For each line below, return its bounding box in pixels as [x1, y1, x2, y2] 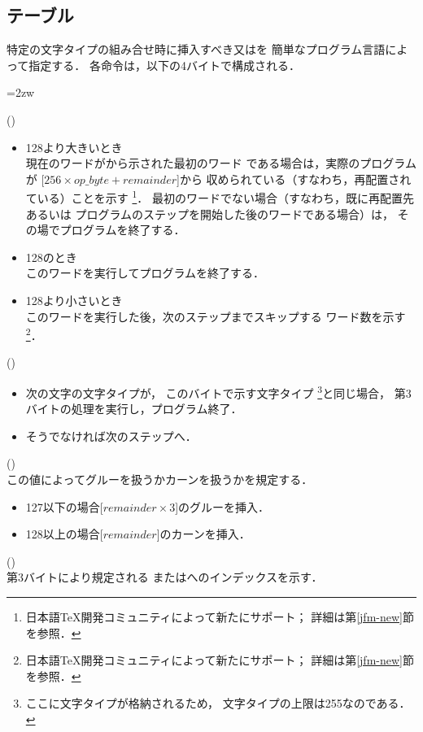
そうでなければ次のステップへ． [25, 427, 197, 444]
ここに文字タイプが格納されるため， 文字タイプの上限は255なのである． [25, 695, 411, 712]
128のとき [25, 248, 77, 265]
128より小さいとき [25, 291, 123, 308]
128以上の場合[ [25, 525, 103, 542]
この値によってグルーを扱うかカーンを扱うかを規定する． [7, 471, 313, 488]
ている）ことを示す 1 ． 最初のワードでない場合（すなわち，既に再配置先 [25, 187, 414, 207]
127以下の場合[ [25, 498, 103, 515]
